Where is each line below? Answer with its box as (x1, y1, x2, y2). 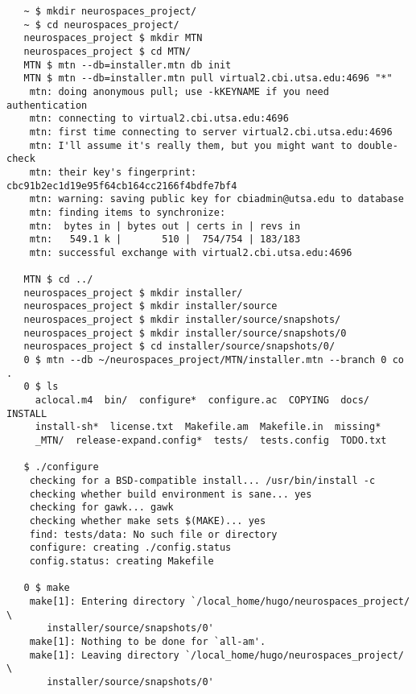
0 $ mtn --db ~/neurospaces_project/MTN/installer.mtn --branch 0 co (23, 354, 404, 366)
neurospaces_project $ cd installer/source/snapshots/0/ (23, 341, 336, 353)
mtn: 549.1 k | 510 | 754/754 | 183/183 (29, 233, 301, 246)
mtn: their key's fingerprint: (29, 166, 197, 178)
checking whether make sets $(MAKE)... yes (29, 514, 266, 527)
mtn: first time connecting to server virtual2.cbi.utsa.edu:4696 (29, 126, 393, 138)
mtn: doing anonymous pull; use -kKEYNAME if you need (29, 85, 329, 97)
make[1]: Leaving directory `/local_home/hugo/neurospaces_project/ (29, 649, 404, 661)
